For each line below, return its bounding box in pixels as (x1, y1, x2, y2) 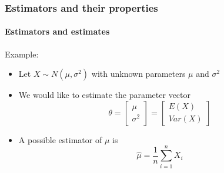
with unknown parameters (91, 67, 186, 80)
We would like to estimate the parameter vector (18, 89, 191, 101)
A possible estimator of (18, 133, 102, 145)
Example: (5, 48, 39, 60)
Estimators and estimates (5, 25, 110, 38)
